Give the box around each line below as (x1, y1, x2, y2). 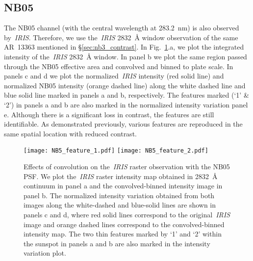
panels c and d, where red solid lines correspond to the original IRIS (24, 209, 230, 219)
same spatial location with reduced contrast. (4, 128, 137, 138)
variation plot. (24, 248, 66, 258)
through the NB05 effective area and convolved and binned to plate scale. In (4, 61, 233, 71)
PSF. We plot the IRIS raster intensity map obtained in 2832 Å (24, 171, 218, 181)
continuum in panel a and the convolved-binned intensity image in (24, 181, 223, 191)
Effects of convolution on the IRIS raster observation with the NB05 (24, 161, 230, 171)
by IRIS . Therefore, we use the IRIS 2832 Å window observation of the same (4, 32, 238, 42)
